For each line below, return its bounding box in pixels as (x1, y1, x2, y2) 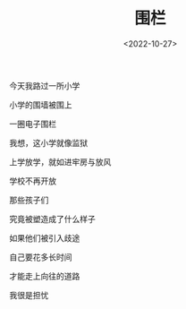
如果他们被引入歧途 (9, 232, 80, 243)
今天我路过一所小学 (9, 80, 80, 90)
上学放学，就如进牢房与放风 (9, 156, 112, 167)
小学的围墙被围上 (9, 99, 72, 110)
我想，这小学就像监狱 (9, 137, 88, 148)
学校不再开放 (9, 176, 56, 186)
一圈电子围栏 (9, 118, 56, 129)
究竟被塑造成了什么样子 (9, 213, 96, 224)
